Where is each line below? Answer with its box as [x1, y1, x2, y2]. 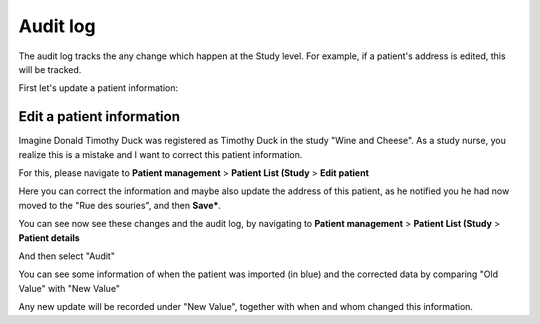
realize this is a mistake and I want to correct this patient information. [18, 148, 303, 160]
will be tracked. [18, 63, 82, 75]
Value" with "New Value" [18, 282, 120, 294]
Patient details [18, 231, 80, 244]
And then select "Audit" [18, 250, 115, 262]
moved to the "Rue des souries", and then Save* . [18, 199, 222, 211]
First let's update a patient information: [18, 82, 179, 94]
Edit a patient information [18, 108, 180, 125]
